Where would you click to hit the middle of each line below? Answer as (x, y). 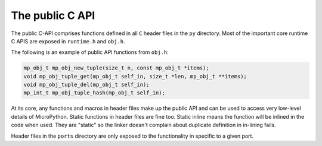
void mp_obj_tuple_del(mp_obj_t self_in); (86, 85)
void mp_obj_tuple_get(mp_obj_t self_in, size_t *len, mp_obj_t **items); (135, 76)
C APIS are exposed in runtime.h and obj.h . (68, 41)
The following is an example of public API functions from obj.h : (90, 52)
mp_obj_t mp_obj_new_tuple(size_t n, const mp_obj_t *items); (116, 68)
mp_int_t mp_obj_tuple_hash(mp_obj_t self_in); (94, 93)
